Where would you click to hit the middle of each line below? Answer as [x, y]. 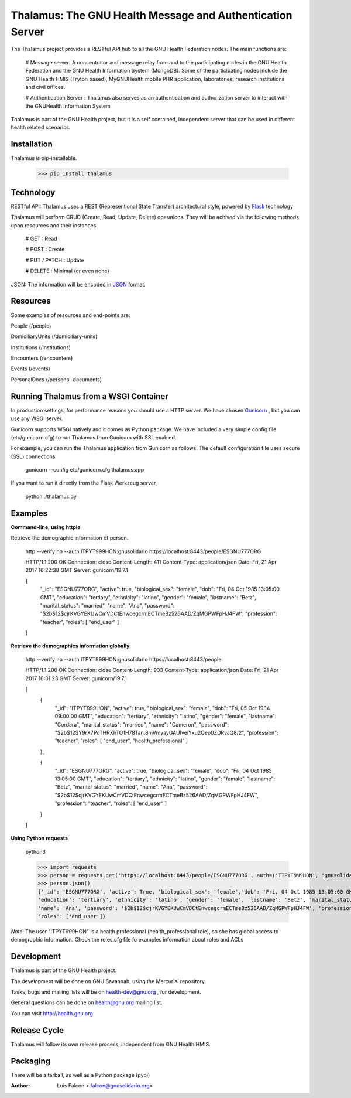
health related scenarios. [41, 127]
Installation [32, 144]
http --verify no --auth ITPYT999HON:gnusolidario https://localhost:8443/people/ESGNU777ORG [143, 551]
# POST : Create [45, 250]
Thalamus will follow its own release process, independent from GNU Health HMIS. [111, 1044]
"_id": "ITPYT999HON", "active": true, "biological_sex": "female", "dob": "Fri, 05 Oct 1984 [162, 708]
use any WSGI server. [37, 418]
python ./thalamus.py [51, 496]
